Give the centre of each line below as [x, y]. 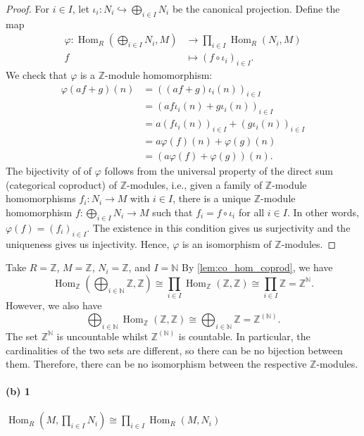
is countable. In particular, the [244, 336]
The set [22, 336]
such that [172, 212]
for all [251, 212]
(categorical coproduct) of [61, 184]
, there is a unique [212, 198]
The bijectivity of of [49, 171]
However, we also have [54, 305]
